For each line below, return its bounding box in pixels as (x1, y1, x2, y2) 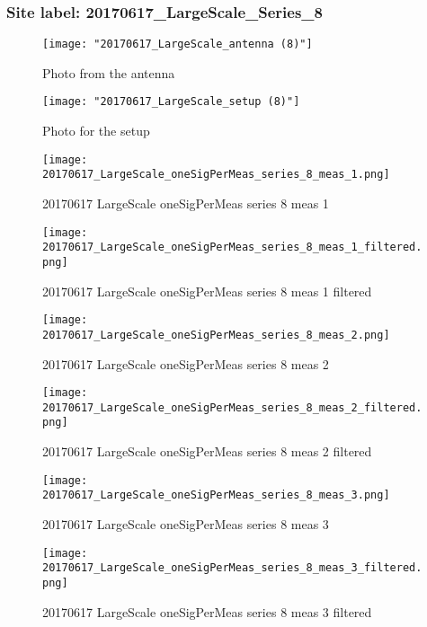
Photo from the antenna (42, 63, 175, 82)
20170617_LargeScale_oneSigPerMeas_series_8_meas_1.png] (42, 168, 390, 181)
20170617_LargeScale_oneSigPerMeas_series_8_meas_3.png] (42, 489, 390, 502)
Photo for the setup (42, 121, 150, 140)
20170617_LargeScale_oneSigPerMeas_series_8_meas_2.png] (42, 328, 390, 341)
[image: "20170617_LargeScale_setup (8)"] (42, 95, 300, 109)
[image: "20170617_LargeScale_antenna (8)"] (42, 38, 313, 51)
